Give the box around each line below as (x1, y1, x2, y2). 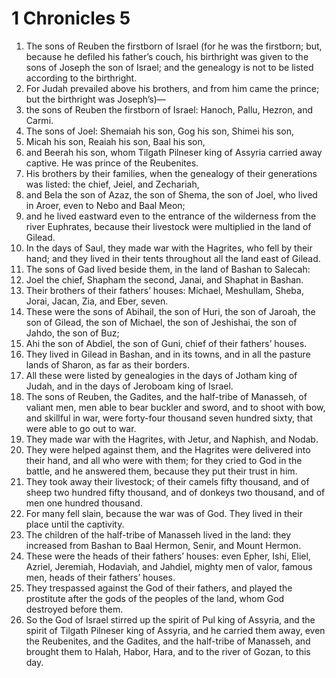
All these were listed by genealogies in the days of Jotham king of (25, 369, 298, 381)
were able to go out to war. (25, 422, 137, 434)
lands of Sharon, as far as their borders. (25, 358, 190, 371)
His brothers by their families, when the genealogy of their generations (25, 167, 318, 179)
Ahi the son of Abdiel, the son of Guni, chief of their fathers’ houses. (25, 337, 308, 349)
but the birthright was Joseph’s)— (25, 93, 166, 105)
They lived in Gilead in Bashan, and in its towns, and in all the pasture (25, 348, 311, 360)
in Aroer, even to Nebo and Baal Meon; (25, 199, 186, 211)
